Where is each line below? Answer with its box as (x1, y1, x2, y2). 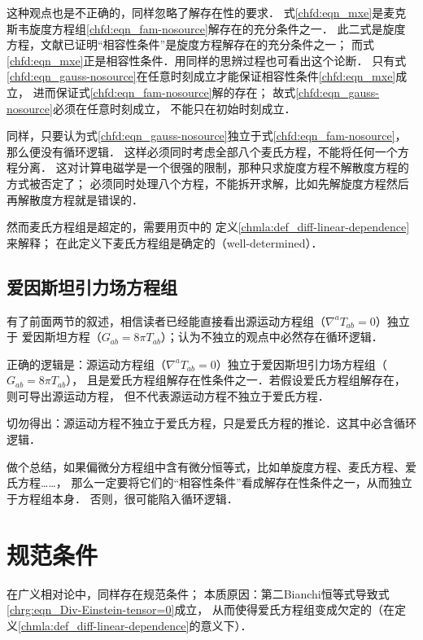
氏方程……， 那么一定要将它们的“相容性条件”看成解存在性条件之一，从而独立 (7, 474, 412, 491)
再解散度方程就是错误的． (7, 191, 143, 208)
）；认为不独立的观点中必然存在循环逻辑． (160, 328, 383, 345)
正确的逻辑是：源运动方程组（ (7, 355, 166, 372)
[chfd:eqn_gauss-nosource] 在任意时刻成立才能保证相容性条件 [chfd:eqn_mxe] (7, 68, 396, 85)
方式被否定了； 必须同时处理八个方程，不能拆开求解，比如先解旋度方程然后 (7, 174, 409, 191)
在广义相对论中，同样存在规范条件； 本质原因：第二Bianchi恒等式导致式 (7, 585, 390, 602)
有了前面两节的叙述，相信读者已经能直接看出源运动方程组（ (7, 312, 325, 329)
